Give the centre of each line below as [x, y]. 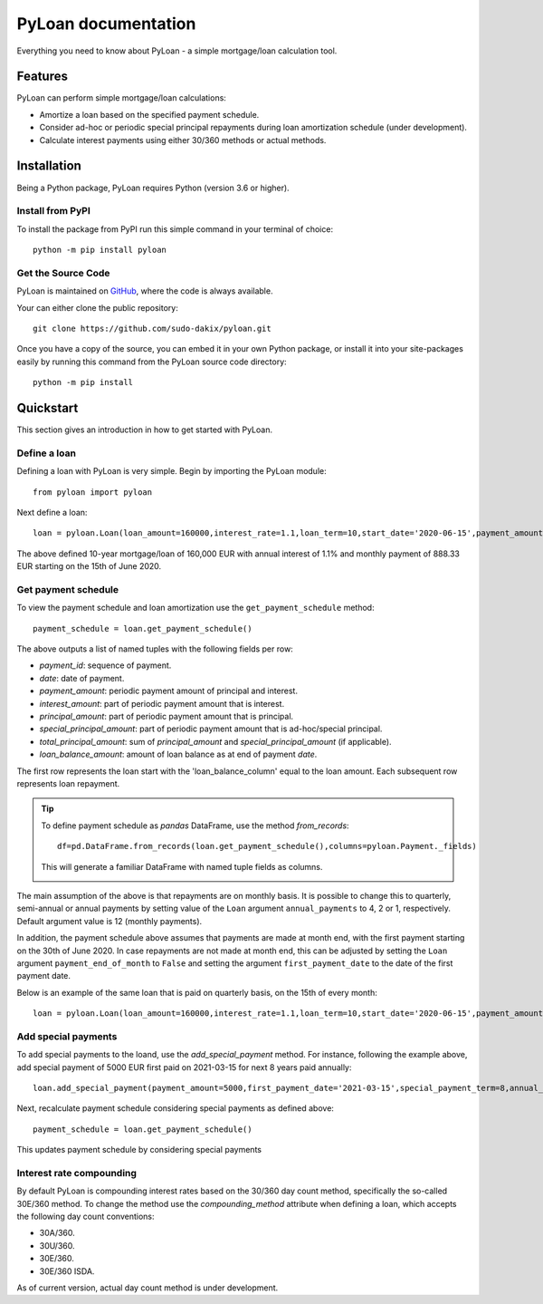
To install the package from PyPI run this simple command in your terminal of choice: [175, 229]
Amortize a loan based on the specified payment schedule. [149, 114]
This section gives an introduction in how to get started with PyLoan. [145, 430]
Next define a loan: [52, 512]
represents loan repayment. [68, 783]
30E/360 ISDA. [67, 1271]
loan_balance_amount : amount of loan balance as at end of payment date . [178, 754]
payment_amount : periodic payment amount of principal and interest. [169, 691]
